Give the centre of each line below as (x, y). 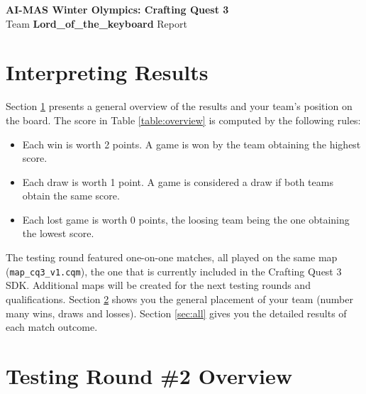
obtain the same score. (71, 196)
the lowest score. (58, 233)
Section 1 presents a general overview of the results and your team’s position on (179, 106)
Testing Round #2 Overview (149, 375)
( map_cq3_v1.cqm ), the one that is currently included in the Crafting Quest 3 (174, 271)
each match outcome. (52, 327)
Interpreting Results (107, 72)
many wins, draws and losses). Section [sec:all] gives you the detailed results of (176, 313)
